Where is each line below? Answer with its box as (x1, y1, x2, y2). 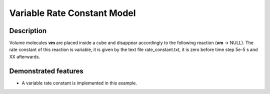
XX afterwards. (9, 53, 40, 59)
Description (9, 26, 47, 35)
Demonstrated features (9, 66, 83, 75)
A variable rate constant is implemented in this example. (21, 80, 137, 86)
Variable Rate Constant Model (9, 7, 136, 18)
